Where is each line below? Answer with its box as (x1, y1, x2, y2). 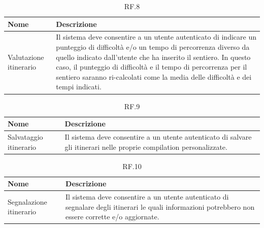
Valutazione (8, 51, 44, 62)
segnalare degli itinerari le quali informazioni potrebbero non (65, 201, 255, 212)
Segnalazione (8, 196, 47, 207)
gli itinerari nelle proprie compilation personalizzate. (64, 141, 227, 152)
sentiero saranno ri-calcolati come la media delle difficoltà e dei (56, 71, 252, 82)
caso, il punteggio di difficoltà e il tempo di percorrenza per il (56, 61, 247, 72)
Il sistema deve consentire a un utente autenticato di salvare (64, 131, 252, 142)
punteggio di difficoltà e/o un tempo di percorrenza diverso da (56, 42, 250, 52)
